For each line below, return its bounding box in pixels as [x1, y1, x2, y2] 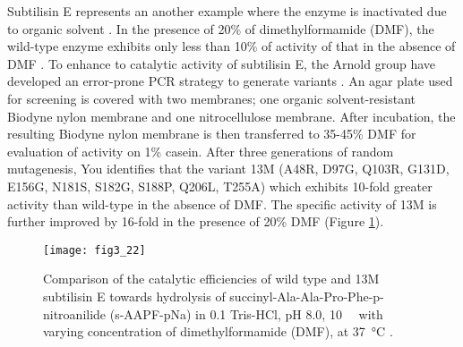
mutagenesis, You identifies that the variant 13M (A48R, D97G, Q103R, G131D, [7, 159, 450, 178]
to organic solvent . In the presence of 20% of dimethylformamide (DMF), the [7, 19, 434, 38]
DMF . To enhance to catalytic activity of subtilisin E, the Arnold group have [7, 54, 436, 72]
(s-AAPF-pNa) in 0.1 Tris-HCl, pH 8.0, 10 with [109, 304, 383, 323]
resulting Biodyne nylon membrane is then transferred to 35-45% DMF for [7, 124, 416, 143]
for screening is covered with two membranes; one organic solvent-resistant [7, 89, 416, 107]
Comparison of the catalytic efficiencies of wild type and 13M [43, 269, 380, 288]
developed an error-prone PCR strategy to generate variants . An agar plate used [7, 72, 453, 90]
